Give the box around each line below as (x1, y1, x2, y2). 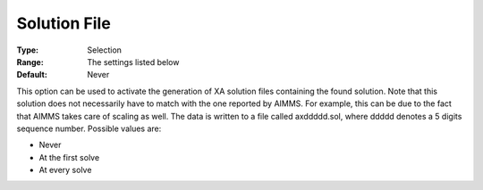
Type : (16, 45, 39, 55)
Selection (87, 45, 123, 55)
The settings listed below (87, 56, 180, 67)
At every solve (38, 165, 92, 176)
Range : (16, 56, 44, 67)
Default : (16, 70, 48, 80)
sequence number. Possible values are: (16, 123, 162, 134)
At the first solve (38, 152, 100, 162)
